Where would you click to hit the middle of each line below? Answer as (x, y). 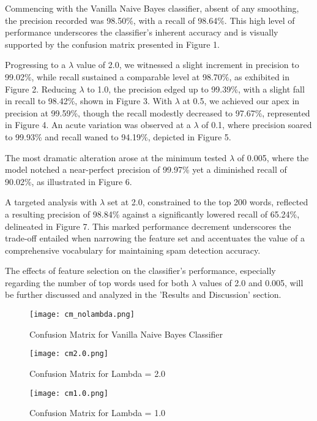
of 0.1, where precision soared (257, 125)
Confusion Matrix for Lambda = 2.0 (98, 373)
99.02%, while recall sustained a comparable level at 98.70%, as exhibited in (147, 76)
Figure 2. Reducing (41, 89)
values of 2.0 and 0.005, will (251, 282)
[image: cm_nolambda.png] (82, 315)
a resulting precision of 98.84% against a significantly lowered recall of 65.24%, (152, 214)
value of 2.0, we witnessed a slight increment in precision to (188, 65)
